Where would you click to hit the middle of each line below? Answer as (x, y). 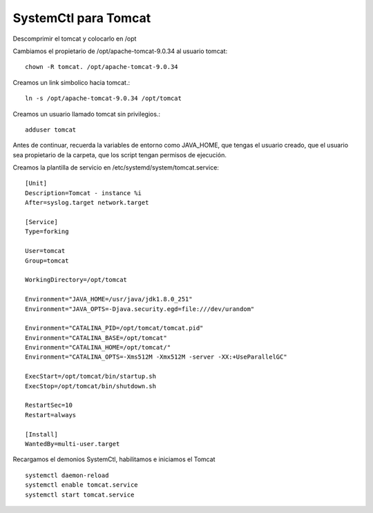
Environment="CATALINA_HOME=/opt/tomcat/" (98, 348)
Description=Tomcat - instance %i (83, 193)
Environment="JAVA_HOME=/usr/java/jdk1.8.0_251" (109, 299)
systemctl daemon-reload (67, 475)
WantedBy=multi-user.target (73, 444)
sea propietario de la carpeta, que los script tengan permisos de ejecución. (120, 154)
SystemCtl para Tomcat (82, 18)
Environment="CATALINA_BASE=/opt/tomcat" (96, 338)
